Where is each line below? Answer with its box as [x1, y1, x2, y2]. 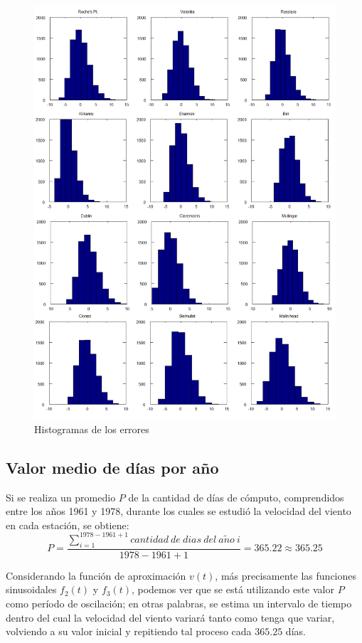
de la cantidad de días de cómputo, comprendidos [128, 489, 344, 504]
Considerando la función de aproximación [6, 568, 186, 583]
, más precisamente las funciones [215, 568, 357, 583]
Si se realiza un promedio [6, 489, 116, 504]
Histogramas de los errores [34, 421, 149, 436]
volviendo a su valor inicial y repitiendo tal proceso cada [6, 624, 252, 639]
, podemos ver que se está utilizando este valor [131, 582, 334, 597]
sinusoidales [6, 582, 57, 597]
